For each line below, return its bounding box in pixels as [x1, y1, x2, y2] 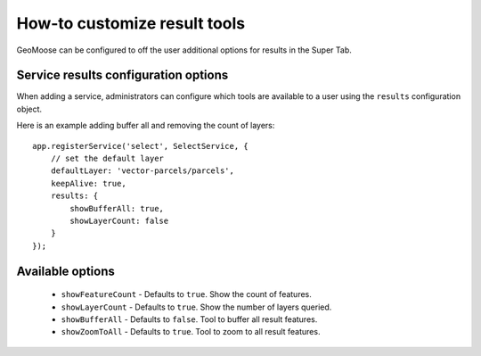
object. [16, 103, 43, 114]
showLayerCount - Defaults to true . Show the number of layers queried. [61, 302, 332, 312]
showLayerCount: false [69, 215, 169, 226]
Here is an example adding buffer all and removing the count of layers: [16, 120, 275, 131]
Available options [16, 263, 116, 278]
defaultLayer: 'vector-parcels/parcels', [50, 166, 235, 176]
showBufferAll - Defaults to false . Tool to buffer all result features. [61, 313, 318, 325]
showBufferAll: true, [69, 203, 165, 213]
